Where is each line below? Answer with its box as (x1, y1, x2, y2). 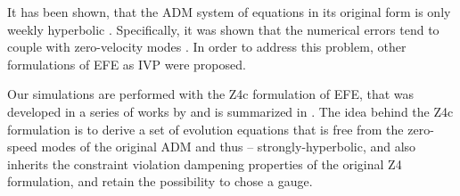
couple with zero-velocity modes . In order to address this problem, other (7, 37, 407, 56)
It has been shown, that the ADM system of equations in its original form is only (7, 3, 451, 20)
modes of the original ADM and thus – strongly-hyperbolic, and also (41, 137, 416, 156)
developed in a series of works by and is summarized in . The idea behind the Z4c (7, 102, 454, 120)
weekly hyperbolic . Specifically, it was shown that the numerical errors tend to (7, 20, 439, 38)
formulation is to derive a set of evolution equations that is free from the (7, 119, 404, 138)
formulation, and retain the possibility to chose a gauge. (7, 172, 313, 191)
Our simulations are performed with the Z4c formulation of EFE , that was (7, 85, 415, 103)
